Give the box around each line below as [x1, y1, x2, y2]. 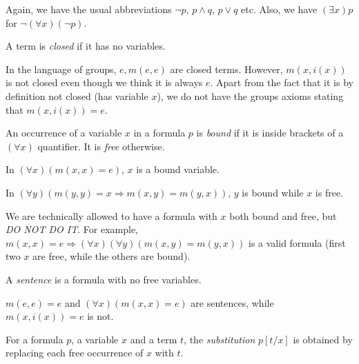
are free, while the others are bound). [32, 249, 191, 263]
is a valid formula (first [249, 235, 346, 250]
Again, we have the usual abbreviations [6, 2, 172, 16]
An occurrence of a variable [6, 125, 122, 140]
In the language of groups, [6, 61, 117, 76]
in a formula [133, 125, 186, 140]
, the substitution [184, 332, 255, 346]
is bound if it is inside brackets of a [196, 125, 344, 140]
